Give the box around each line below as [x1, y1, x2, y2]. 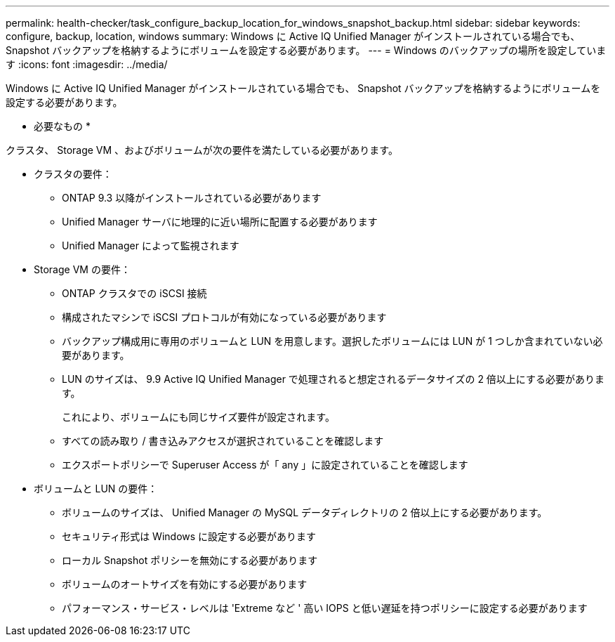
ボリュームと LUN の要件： [34, 483, 158, 494]
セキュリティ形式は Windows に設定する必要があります [62, 530, 317, 542]
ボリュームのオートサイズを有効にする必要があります [62, 578, 307, 590]
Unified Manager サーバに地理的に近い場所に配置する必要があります [62, 216, 378, 228]
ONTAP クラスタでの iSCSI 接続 [62, 287, 207, 299]
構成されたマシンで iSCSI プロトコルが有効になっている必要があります [62, 311, 387, 323]
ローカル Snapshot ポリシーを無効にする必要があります [62, 554, 318, 566]
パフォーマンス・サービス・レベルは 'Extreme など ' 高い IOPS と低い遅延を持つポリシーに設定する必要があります [62, 602, 588, 614]
